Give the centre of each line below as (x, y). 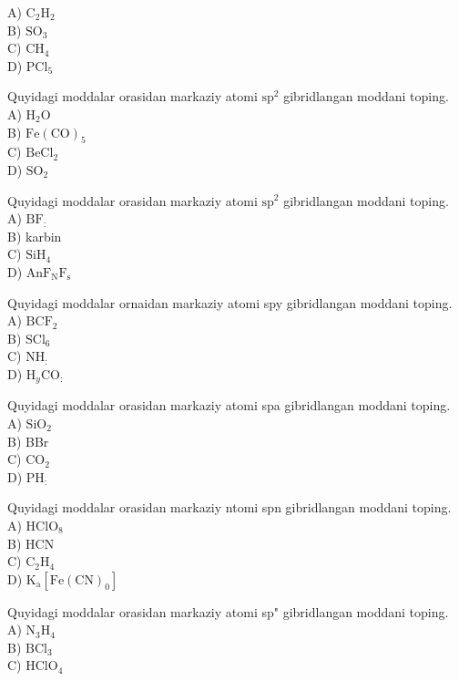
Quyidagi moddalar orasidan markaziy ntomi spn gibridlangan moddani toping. (229, 507)
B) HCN (31, 543)
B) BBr (28, 441)
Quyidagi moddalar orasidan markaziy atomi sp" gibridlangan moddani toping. (228, 611)
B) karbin (35, 236)
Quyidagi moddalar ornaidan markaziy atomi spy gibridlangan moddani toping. (230, 302)
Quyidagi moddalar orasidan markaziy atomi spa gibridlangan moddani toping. (229, 405)
